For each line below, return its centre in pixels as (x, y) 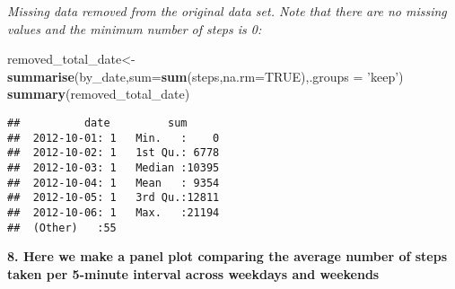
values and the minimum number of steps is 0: (135, 28)
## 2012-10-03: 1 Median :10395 (114, 167)
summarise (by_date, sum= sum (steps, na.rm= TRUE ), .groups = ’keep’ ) (206, 76)
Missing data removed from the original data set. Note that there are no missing (227, 11)
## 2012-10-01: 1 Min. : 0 (114, 138)
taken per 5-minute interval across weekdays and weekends (193, 273)
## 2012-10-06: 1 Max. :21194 (114, 212)
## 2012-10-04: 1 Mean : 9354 (114, 183)
